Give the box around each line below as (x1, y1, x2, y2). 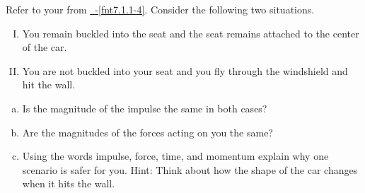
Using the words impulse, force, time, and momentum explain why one (22, 148, 329, 163)
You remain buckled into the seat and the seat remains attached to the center (22, 25, 359, 40)
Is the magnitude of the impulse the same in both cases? (22, 100, 267, 115)
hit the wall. (22, 77, 76, 92)
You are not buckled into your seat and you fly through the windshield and (22, 63, 348, 78)
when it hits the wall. (22, 176, 115, 191)
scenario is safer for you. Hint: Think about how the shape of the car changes (22, 162, 358, 177)
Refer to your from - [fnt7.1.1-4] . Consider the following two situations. (6, 2, 315, 16)
